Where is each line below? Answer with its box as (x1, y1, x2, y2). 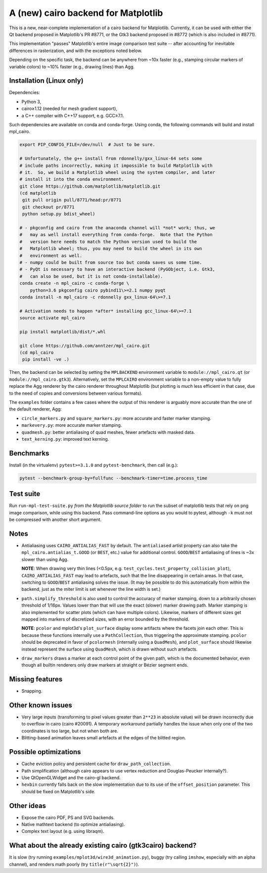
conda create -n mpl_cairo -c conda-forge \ (19, 280, 130, 286)
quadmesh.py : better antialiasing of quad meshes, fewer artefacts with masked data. (21, 429, 195, 435)
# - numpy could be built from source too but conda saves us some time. (19, 259, 202, 265)
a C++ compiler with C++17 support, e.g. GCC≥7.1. (21, 112, 124, 118)
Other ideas (9, 801, 46, 810)
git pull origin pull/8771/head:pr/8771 (22, 197, 122, 203)
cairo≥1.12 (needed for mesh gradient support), (21, 105, 118, 111)
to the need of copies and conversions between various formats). (9, 390, 143, 396)
